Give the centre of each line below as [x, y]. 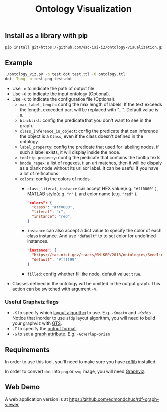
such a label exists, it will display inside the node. [70, 152]
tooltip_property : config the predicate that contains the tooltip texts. [90, 158]
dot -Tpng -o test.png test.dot [39, 79]
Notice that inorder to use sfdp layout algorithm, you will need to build [84, 318]
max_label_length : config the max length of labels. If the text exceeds [91, 104]
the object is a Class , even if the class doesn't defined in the [81, 136]
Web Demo [23, 387]
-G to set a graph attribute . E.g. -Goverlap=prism [61, 334]
